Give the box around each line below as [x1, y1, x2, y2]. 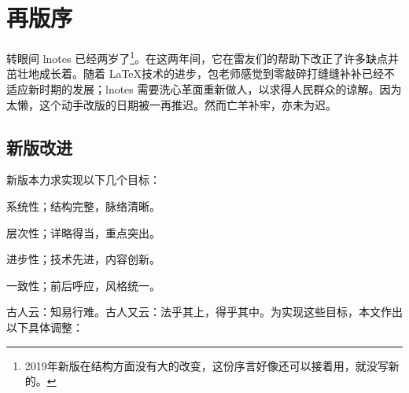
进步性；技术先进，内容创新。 [6, 251, 160, 267]
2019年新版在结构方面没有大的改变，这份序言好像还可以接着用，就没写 [24, 357, 389, 373]
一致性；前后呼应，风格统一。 [6, 277, 160, 293]
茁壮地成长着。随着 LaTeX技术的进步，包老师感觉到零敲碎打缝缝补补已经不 [6, 65, 396, 82]
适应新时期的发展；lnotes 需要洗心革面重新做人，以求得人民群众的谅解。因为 [6, 80, 402, 97]
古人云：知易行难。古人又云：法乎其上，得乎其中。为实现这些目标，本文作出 [6, 303, 403, 320]
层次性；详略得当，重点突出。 [6, 224, 160, 241]
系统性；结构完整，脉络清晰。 [6, 197, 160, 214]
